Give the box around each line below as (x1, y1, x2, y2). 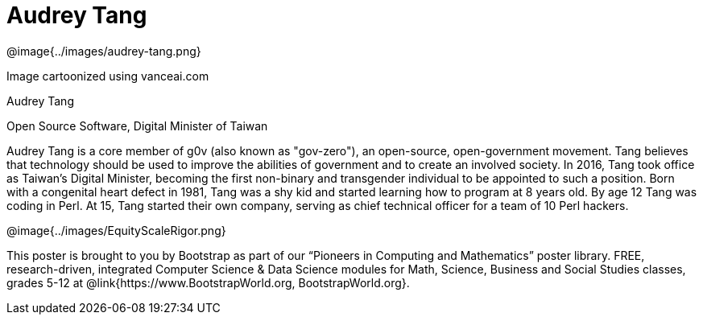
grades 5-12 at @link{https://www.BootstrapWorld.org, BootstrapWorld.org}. (6, 275, 410, 290)
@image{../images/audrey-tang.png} (6, 43, 201, 58)
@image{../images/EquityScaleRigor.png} (6, 223, 226, 237)
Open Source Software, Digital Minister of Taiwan (6, 118, 268, 133)
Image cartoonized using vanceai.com (6, 68, 209, 83)
